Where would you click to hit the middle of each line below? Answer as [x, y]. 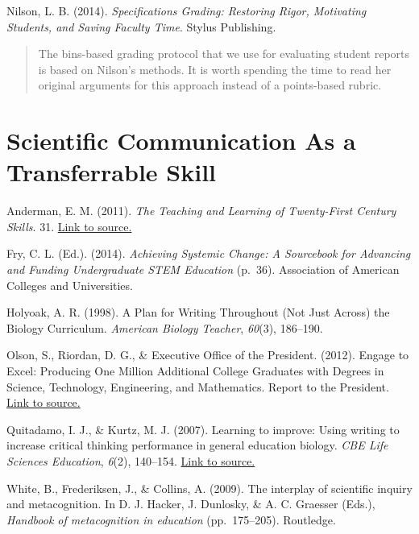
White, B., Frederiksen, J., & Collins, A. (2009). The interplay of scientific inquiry [209, 488]
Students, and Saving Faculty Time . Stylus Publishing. [141, 26]
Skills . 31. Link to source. [69, 226]
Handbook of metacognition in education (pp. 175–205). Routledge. [171, 519]
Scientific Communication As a [181, 141]
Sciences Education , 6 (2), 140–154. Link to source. [131, 461]
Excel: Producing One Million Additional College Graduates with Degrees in [195, 371]
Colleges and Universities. [70, 285]
